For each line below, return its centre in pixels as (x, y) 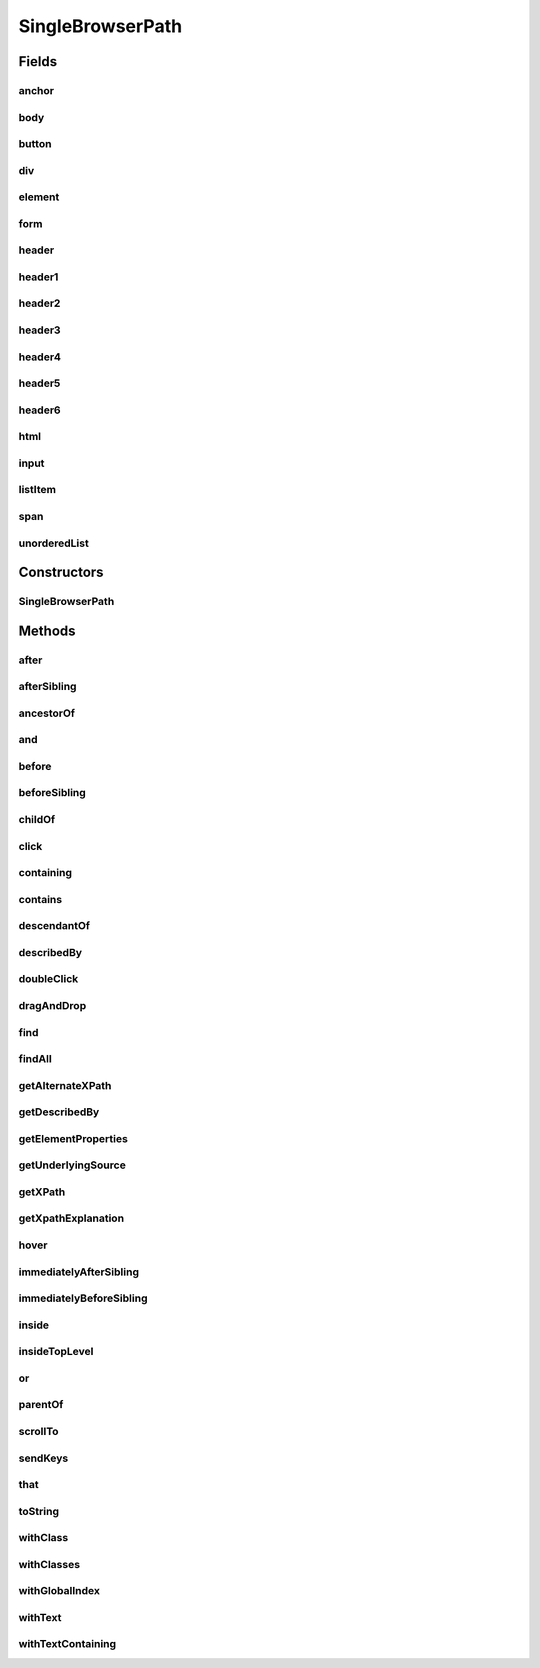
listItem (37, 490)
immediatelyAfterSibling (79, 1272)
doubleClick (48, 979)
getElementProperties (73, 1138)
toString (39, 1511)
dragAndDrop (52, 1005)
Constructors (61, 572)
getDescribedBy (59, 1112)
